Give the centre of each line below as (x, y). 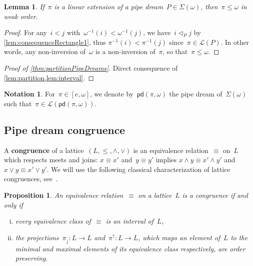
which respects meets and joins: (51, 160)
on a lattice (155, 195)
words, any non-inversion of (45, 51)
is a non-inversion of (126, 51)
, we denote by (112, 94)
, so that (175, 51)
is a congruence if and (215, 195)
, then (209, 6)
